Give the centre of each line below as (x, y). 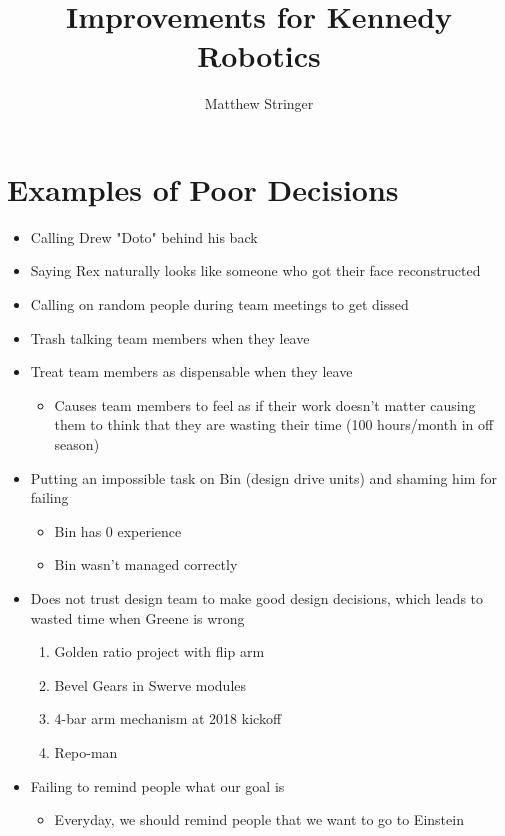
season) (77, 444)
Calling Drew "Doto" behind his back (144, 236)
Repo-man (86, 751)
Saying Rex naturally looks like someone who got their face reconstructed (255, 270)
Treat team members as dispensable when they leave (191, 371)
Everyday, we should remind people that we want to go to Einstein (259, 819)
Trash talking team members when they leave (170, 337)
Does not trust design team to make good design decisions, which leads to (257, 597)
